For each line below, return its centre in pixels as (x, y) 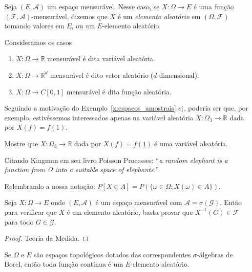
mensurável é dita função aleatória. (119, 91)
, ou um (83, 26)
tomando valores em (34, 26)
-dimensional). (178, 75)
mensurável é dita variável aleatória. (101, 58)
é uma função (214, 6)
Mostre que (21, 143)
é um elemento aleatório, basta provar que (130, 212)
